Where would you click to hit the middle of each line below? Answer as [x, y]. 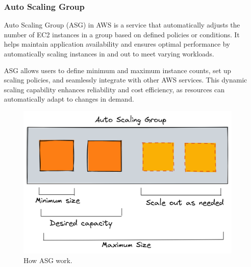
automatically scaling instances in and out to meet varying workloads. [109, 53]
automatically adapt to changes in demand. [69, 99]
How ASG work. [48, 260]
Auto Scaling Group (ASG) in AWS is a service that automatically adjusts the [122, 25]
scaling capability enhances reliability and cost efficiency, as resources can [114, 89]
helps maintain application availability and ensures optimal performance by [117, 44]
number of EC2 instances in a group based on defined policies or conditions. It [122, 34]
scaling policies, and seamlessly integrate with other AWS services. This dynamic [125, 80]
